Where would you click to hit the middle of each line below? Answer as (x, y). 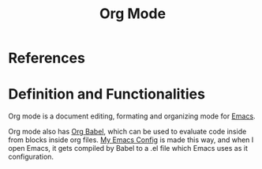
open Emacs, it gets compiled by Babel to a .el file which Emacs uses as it (128, 148)
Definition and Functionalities (107, 94)
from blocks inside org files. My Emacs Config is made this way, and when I (131, 140)
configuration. (31, 157)
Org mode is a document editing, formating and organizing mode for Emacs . (132, 116)
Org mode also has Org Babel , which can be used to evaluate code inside (127, 132)
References (47, 58)
